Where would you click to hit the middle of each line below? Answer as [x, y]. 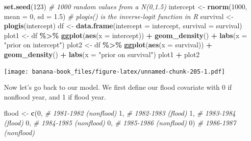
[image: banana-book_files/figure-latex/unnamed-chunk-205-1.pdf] [115, 71]
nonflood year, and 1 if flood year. [55, 96]
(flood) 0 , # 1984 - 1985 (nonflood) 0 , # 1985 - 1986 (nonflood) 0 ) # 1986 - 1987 [120, 122]
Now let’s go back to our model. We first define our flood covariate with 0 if [118, 87]
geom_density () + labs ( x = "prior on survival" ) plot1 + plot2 [102, 54]
